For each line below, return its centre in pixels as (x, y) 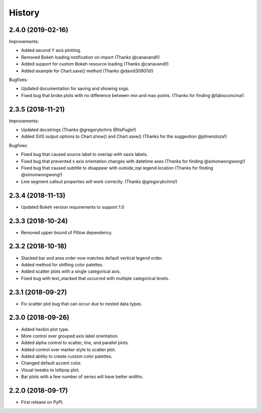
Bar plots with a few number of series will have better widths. (82, 377)
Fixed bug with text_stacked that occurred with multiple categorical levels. (95, 278)
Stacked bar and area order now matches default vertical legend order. (92, 258)
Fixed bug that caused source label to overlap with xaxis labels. (84, 154)
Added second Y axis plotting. (51, 50)
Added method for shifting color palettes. (62, 264)
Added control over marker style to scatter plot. (69, 349)
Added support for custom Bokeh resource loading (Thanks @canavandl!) (95, 64)
